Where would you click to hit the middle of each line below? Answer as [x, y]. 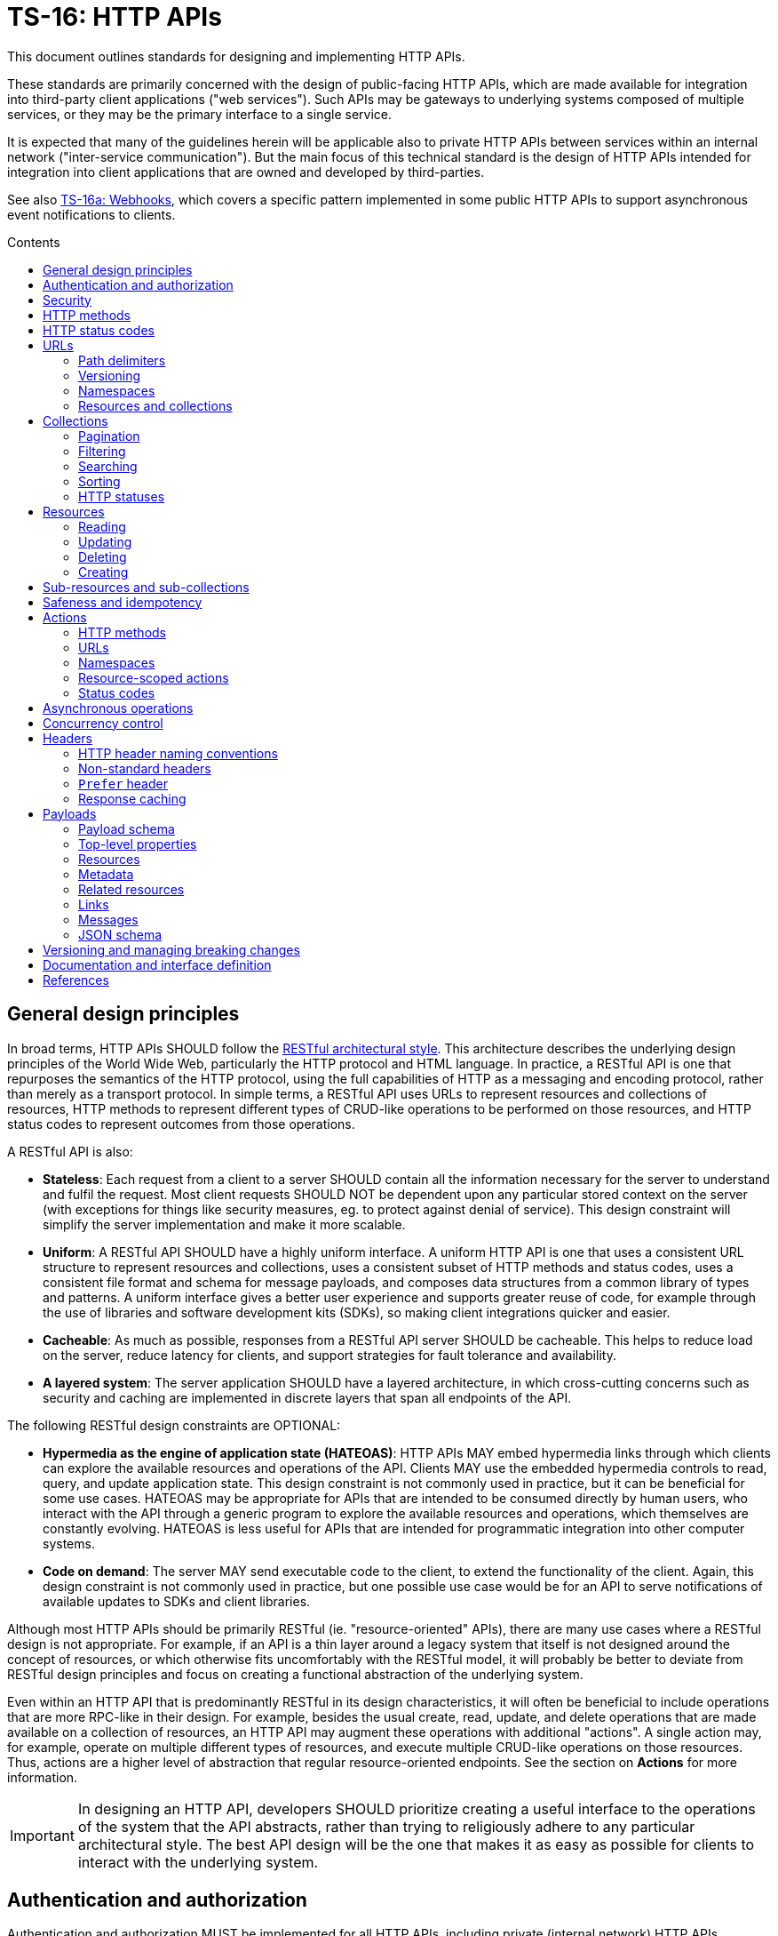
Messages [108, 919]
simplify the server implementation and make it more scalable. [224, 1224]
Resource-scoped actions [154, 677]
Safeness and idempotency [123, 602]
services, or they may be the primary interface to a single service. [199, 114]
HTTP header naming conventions [178, 753]
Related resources [131, 889]
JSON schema [120, 934]
